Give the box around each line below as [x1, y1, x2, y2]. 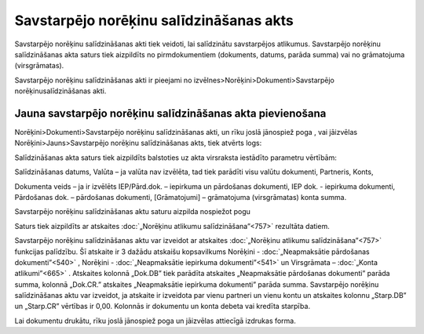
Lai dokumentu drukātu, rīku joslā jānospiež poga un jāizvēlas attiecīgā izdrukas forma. [14, 316, 296, 325]
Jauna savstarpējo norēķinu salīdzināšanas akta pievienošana [14, 107, 327, 120]
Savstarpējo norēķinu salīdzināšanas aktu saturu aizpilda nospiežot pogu [14, 207, 251, 216]
